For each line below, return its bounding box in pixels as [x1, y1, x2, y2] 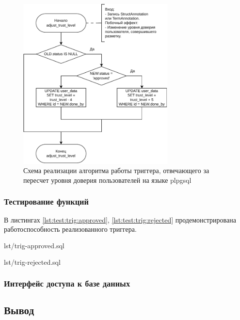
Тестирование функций [4, 195, 89, 208]
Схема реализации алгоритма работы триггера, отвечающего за [23, 165, 209, 176]
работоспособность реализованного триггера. [4, 224, 137, 234]
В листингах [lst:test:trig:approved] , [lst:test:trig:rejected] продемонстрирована [4, 214, 236, 224]
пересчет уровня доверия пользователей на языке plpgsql [23, 175, 192, 185]
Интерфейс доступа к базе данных [4, 277, 130, 289]
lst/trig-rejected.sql [4, 256, 61, 267]
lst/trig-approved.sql [4, 240, 64, 250]
